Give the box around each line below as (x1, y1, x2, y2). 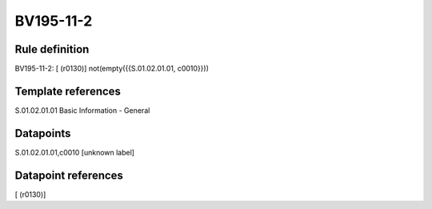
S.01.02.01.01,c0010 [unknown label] (14, 147, 135, 157)
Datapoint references (14, 168, 124, 182)
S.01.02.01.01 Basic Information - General (14, 105, 150, 115)
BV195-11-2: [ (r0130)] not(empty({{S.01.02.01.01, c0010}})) (14, 64, 210, 74)
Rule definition (14, 42, 90, 56)
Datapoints (14, 127, 71, 140)
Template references (14, 84, 122, 98)
